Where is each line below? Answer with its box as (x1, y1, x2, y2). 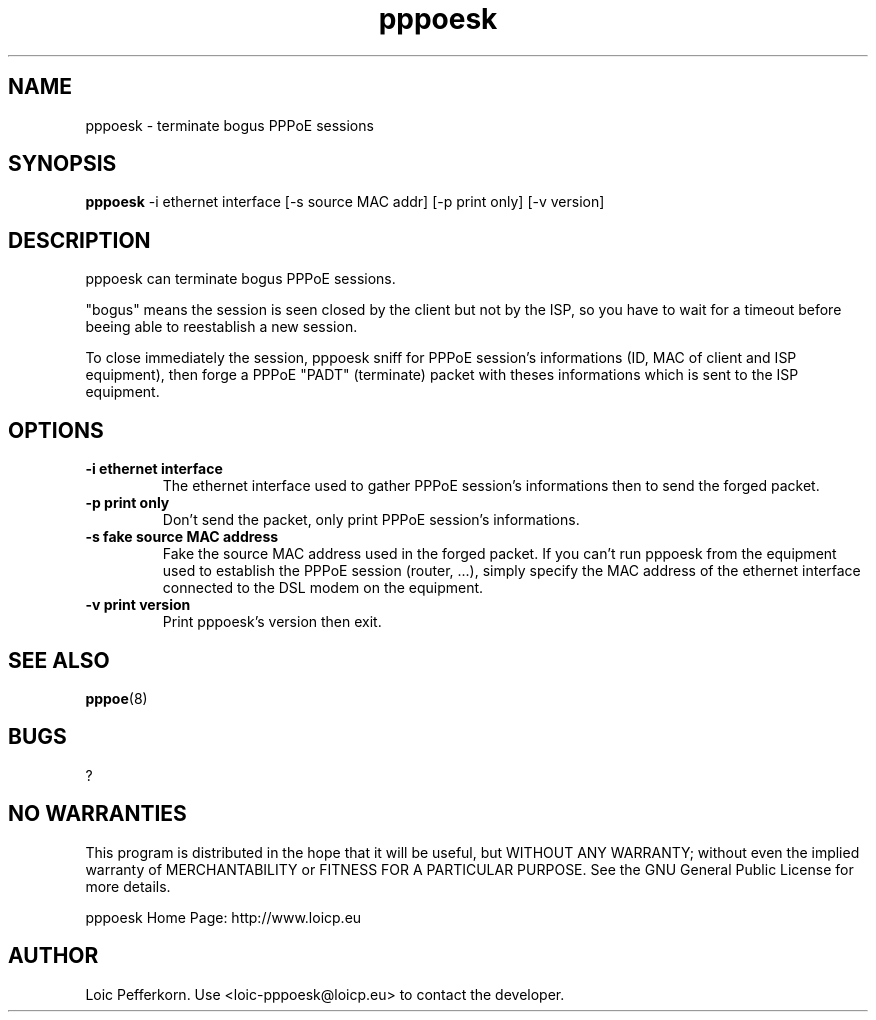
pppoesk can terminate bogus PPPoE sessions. (85, 270, 396, 288)
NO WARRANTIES (8, 801, 187, 827)
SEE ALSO (8, 647, 110, 673)
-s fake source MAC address (85, 528, 279, 546)
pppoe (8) (85, 689, 148, 707)
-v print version (85, 596, 191, 614)
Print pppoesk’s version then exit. (162, 613, 382, 631)
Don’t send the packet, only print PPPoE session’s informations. (162, 511, 580, 529)
